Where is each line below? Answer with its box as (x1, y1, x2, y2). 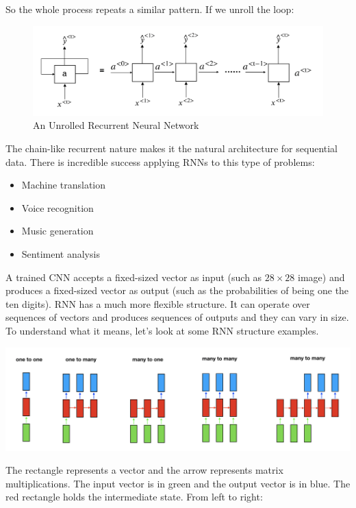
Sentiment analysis (21, 247, 100, 261)
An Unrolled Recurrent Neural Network (33, 118, 199, 132)
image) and (298, 269, 345, 284)
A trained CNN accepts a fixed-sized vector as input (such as (5, 269, 262, 284)
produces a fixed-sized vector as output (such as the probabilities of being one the (5, 283, 349, 298)
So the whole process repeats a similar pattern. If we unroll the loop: (5, 2, 294, 16)
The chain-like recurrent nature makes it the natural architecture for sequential (5, 141, 338, 156)
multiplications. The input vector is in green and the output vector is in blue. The (5, 476, 351, 490)
